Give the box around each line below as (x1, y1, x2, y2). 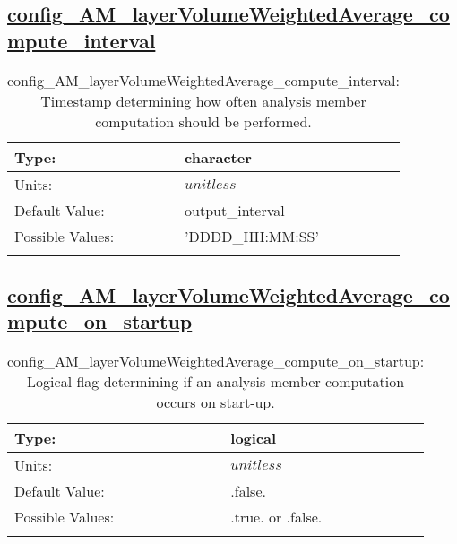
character (185, 146, 252, 168)
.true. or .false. (230, 506, 323, 528)
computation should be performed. (95, 110, 312, 132)
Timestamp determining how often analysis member (40, 90, 366, 111)
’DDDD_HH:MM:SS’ (185, 225, 319, 246)
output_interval (185, 199, 285, 220)
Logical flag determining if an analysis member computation (27, 371, 405, 393)
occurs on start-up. (156, 392, 275, 413)
